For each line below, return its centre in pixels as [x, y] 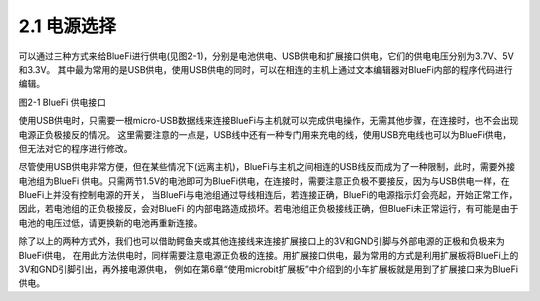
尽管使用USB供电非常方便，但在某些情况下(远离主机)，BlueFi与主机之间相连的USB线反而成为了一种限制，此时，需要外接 [266, 167]
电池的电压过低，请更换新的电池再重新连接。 [110, 222]
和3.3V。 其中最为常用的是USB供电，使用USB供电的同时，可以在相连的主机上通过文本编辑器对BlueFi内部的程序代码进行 [265, 69]
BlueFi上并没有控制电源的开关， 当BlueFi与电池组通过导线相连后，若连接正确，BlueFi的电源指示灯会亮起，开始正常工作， [268, 195]
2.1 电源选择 [67, 26]
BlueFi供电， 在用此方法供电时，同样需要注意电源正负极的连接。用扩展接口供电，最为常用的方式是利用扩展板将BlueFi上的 [268, 255]
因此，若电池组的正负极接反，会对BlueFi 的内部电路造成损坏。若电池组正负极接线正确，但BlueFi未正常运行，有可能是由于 [268, 209]
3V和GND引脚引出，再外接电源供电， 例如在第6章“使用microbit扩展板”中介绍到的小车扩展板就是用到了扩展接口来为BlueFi [268, 269]
